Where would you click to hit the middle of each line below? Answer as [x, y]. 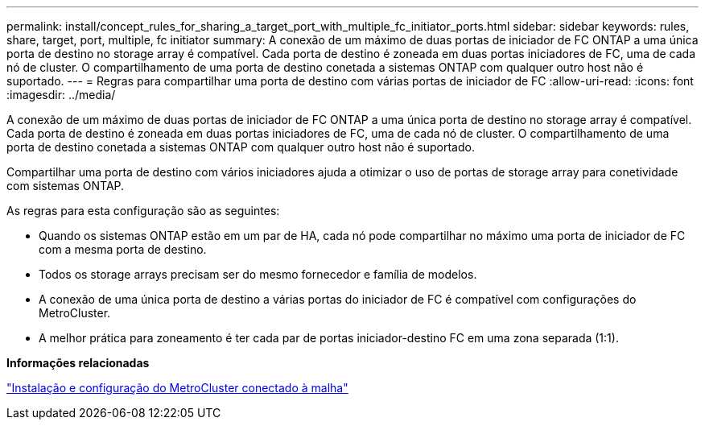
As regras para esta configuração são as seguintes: [143, 211]
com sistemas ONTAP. [66, 186]
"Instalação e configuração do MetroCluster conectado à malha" [177, 388]
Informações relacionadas [78, 363]
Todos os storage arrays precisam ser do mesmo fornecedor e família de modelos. [258, 274]
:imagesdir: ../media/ [61, 95]
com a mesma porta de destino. [123, 249]
